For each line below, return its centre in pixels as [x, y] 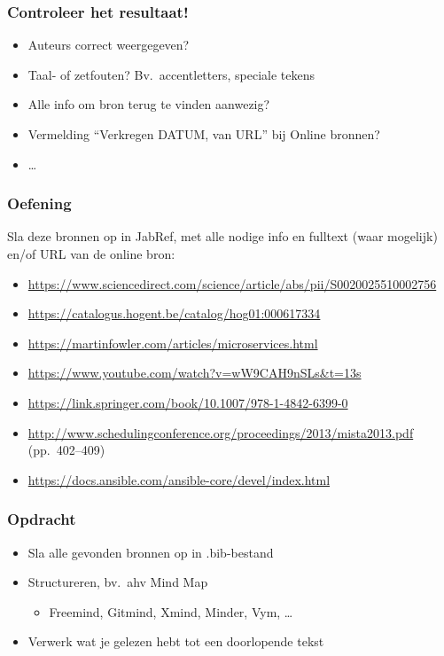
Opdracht [42, 519]
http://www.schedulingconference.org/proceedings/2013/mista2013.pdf [221, 432]
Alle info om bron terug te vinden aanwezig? [149, 104]
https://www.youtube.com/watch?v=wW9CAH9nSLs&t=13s [195, 373]
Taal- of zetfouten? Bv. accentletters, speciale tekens [171, 74]
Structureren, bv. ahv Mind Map [118, 582]
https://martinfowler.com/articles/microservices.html [173, 343]
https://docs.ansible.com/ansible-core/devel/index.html [179, 479]
